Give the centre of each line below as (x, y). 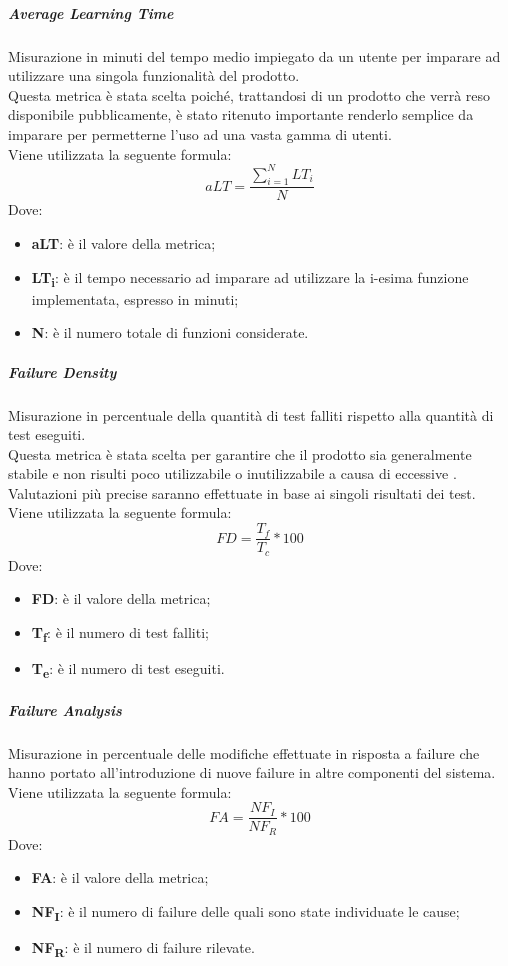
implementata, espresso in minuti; (135, 298)
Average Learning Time (91, 12)
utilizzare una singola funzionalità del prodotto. (154, 75)
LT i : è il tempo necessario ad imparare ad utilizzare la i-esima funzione (250, 278)
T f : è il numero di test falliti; (120, 633)
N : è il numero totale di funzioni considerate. (170, 332)
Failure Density (62, 371)
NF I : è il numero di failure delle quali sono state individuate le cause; (245, 912)
